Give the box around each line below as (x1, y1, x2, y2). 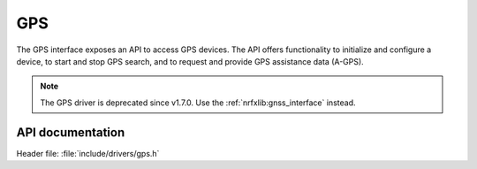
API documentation (16, 125, 125, 140)
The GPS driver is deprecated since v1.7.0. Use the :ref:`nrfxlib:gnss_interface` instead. (40, 97, 356, 108)
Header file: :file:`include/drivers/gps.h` (16, 148, 160, 158)
